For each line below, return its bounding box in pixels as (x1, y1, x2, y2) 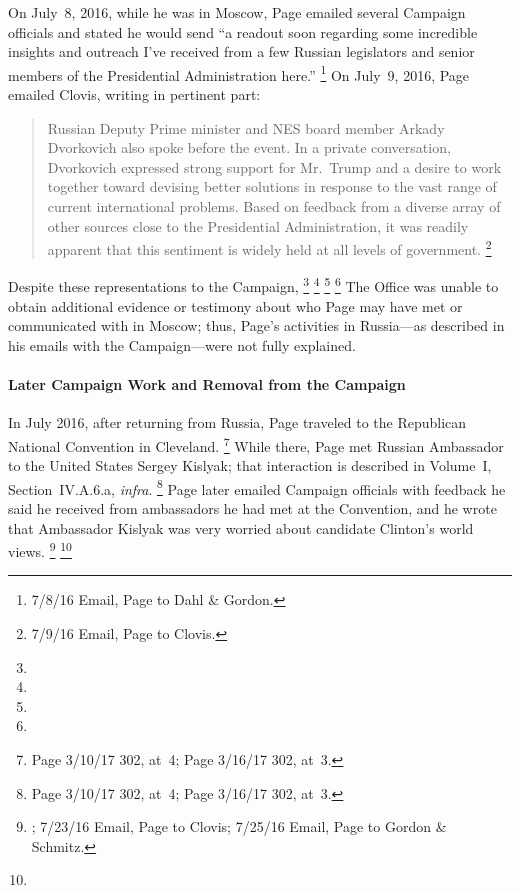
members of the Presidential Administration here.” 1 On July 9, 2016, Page (8, 61, 470, 85)
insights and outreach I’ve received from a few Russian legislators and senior (8, 41, 475, 62)
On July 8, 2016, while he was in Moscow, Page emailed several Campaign (8, 2, 466, 22)
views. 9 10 (8, 538, 72, 561)
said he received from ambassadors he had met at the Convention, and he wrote (8, 497, 497, 518)
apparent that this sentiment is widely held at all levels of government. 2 (47, 236, 492, 259)
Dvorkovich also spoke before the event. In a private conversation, (47, 137, 451, 158)
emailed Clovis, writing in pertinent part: (8, 84, 261, 105)
